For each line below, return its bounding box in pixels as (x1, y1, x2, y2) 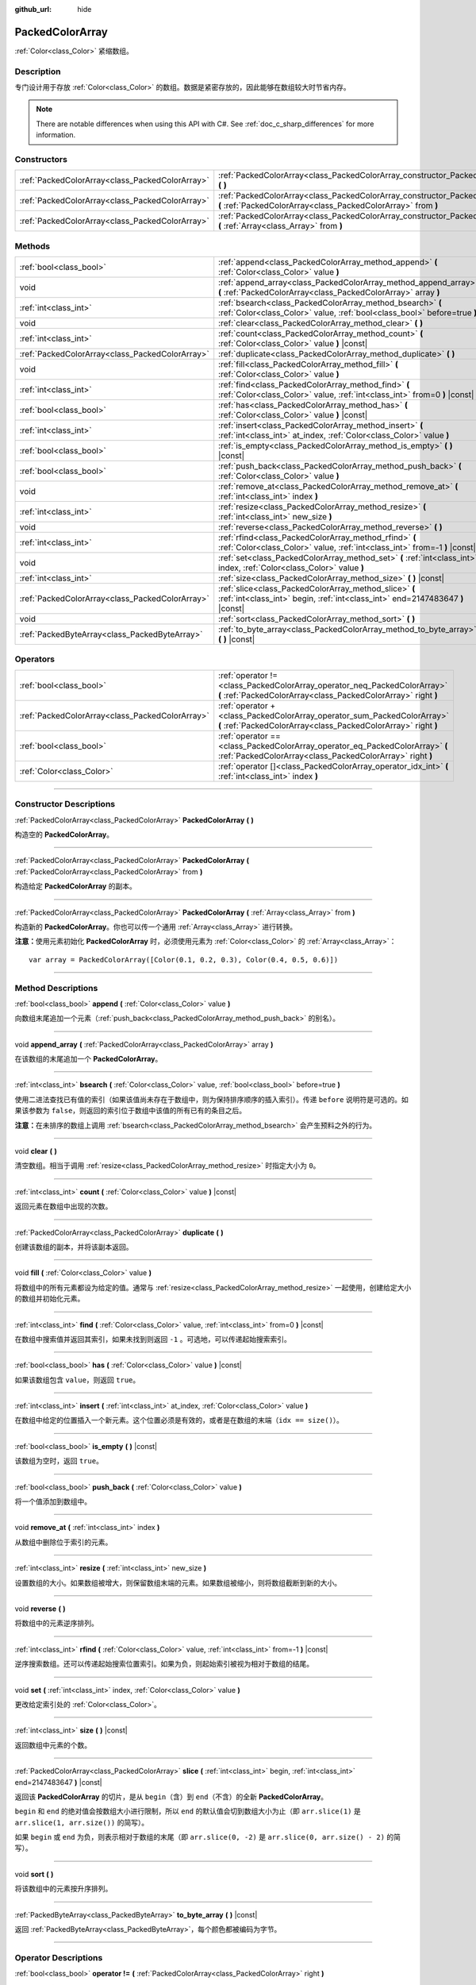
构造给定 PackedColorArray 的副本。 (14, 881, 136, 891)
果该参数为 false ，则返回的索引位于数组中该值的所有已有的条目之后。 (14, 1106, 247, 1116)
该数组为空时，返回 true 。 (14, 1456, 103, 1466)
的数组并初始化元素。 (14, 1294, 85, 1304)
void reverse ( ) (14, 1604, 67, 1613)
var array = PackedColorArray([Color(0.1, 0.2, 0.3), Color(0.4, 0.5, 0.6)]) (29, 955, 339, 964)
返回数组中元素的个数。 (14, 1740, 91, 1750)
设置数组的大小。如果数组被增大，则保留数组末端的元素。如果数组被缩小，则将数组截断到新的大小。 (14, 1578, 341, 1587)
